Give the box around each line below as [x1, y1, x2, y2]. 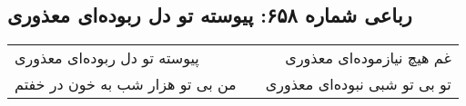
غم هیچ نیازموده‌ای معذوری [285, 47, 451, 69]
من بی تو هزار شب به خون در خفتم [15, 73, 237, 95]
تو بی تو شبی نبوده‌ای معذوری [265, 73, 451, 95]
